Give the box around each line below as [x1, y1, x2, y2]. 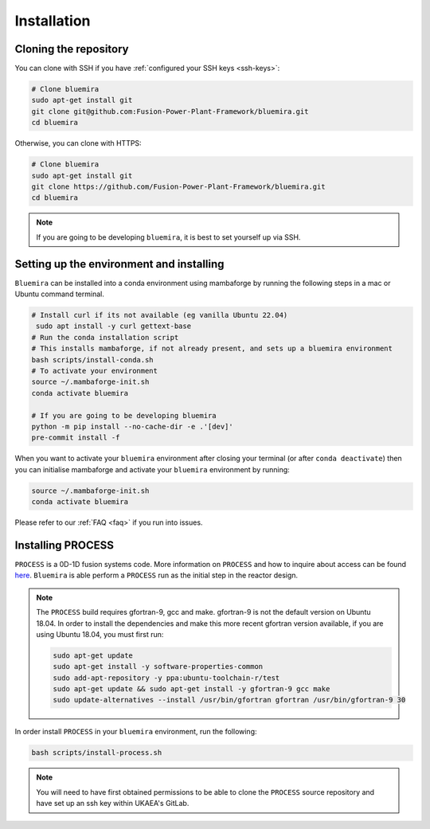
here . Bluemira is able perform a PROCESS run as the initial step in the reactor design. [14, 570, 299, 581]
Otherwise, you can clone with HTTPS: [14, 139, 143, 148]
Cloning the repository [14, 42, 129, 56]
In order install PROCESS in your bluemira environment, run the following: [14, 727, 258, 737]
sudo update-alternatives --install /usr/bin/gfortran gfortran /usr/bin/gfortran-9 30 [53, 695, 406, 705]
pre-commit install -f [31, 433, 120, 442]
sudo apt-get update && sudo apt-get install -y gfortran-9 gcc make [53, 685, 330, 694]
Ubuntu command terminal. [14, 289, 105, 299]
